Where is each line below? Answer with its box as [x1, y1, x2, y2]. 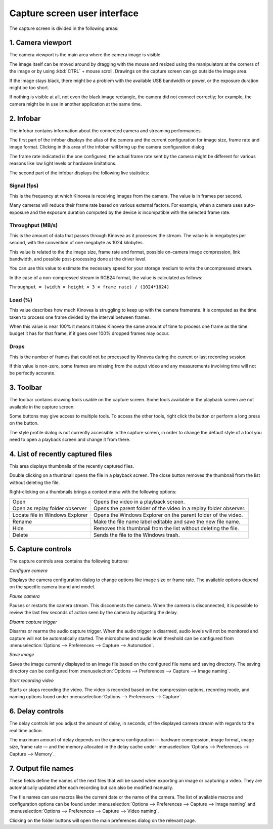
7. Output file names [9, 764, 74, 773]
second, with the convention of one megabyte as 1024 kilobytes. [9, 240, 144, 246]
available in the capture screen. [9, 403, 75, 410]
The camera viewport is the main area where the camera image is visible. [9, 52, 162, 58]
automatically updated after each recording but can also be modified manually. [9, 784, 174, 790]
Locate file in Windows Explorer [12, 511, 88, 518]
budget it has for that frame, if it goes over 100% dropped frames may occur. [9, 330, 170, 336]
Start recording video [9, 677, 54, 684]
